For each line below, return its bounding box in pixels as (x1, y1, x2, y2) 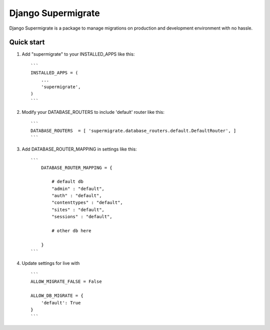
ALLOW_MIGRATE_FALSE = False (30, 279, 102, 284)
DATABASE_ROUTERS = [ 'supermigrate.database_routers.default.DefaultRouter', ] (30, 128, 236, 133)
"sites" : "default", (51, 207, 105, 213)
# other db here (51, 228, 91, 234)
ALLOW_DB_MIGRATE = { (30, 293, 83, 298)
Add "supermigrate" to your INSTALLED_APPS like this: (21, 51, 135, 57)
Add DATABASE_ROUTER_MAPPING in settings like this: (21, 146, 137, 152)
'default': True (40, 300, 81, 305)
